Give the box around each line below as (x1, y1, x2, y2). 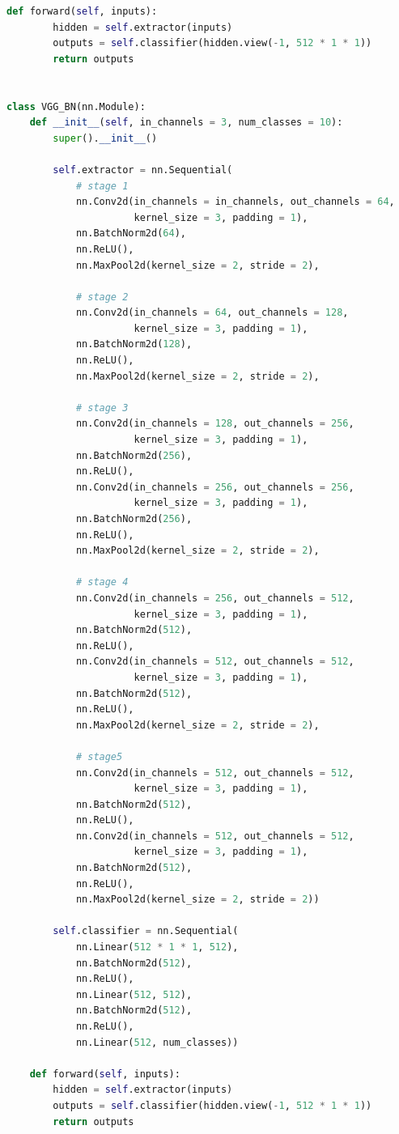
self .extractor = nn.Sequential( (53, 164, 233, 176)
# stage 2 (75, 291, 129, 303)
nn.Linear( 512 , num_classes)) (75, 1036, 239, 1048)
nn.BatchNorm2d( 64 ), (75, 227, 186, 240)
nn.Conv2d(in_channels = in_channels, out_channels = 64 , (75, 196, 395, 208)
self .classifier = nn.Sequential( (53, 925, 239, 937)
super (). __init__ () (53, 132, 158, 144)
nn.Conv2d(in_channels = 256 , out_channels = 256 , (75, 481, 354, 493)
